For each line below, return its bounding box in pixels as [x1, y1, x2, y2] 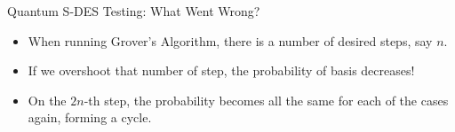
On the [28, 90, 67, 109]
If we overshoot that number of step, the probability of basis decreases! [28, 61, 415, 80]
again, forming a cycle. [28, 108, 152, 127]
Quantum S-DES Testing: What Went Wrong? [7, 2, 260, 19]
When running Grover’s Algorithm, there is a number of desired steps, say [28, 31, 433, 50]
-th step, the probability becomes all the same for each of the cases [84, 90, 449, 109]
